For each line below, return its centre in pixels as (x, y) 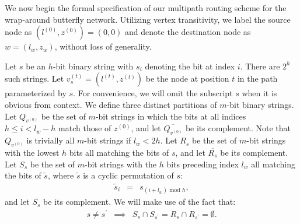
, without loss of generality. (103, 46)
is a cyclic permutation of (128, 175)
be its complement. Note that (238, 128)
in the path (257, 78)
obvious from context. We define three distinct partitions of (111, 104)
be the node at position (187, 78)
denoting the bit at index (190, 66)
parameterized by (36, 93)
